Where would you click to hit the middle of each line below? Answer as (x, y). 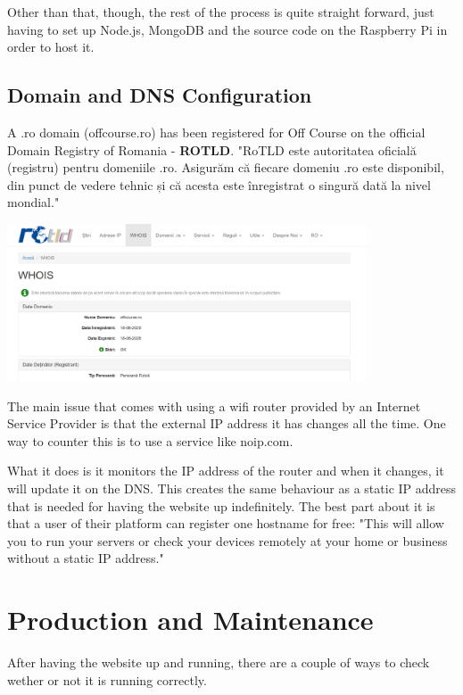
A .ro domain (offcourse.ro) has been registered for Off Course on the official (216, 132)
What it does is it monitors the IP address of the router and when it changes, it (226, 471)
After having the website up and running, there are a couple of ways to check (219, 662)
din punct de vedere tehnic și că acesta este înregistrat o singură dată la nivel (219, 184)
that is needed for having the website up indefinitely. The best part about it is (221, 505)
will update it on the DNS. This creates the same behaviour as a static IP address (232, 488)
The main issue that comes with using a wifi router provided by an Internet (214, 405)
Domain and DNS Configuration (160, 95)
